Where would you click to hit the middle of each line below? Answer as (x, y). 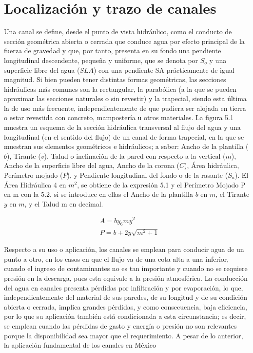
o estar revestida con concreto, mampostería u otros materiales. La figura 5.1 (119, 117)
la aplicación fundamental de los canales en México (80, 345)
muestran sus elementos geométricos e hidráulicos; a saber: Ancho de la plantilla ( (126, 146)
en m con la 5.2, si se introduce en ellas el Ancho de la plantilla (98, 194)
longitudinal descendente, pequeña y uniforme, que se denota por (101, 60)
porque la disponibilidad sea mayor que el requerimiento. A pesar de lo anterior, (124, 335)
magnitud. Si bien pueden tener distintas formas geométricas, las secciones (115, 79)
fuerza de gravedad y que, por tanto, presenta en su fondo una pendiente (113, 51)
